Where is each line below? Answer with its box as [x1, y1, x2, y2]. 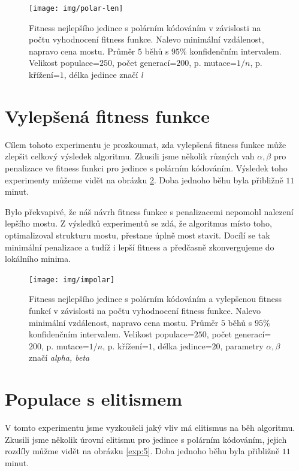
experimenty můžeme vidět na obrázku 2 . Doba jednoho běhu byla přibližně [5, 173, 283, 186]
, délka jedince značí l [64, 68, 143, 81]
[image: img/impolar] [29, 275, 115, 284]
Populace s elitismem [5, 387, 182, 411]
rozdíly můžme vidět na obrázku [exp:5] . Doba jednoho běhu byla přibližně [5, 445, 280, 457]
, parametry [220, 339, 264, 352]
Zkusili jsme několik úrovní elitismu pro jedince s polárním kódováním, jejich [5, 433, 287, 445]
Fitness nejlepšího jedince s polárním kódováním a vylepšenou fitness [29, 292, 282, 305]
